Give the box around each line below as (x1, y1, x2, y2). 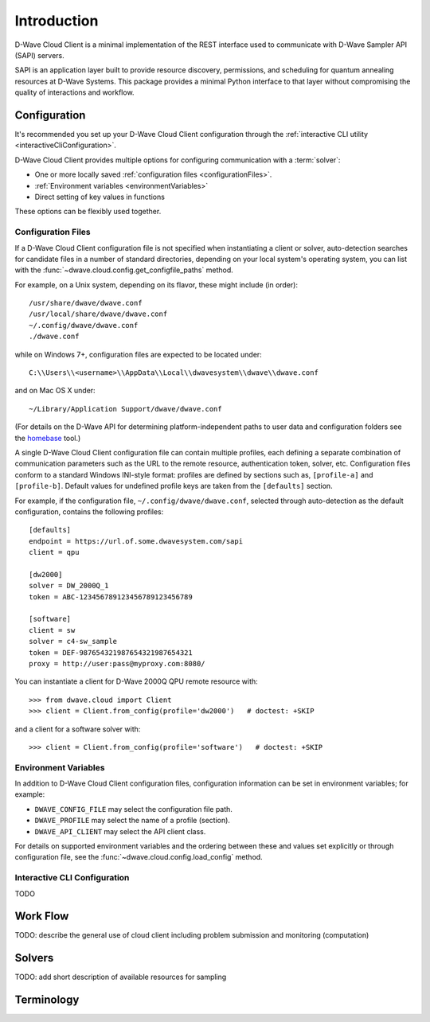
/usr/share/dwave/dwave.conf (29, 298, 143, 308)
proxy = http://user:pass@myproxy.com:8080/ (29, 659, 206, 668)
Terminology (14, 993, 80, 1007)
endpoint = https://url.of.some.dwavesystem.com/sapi (29, 536, 243, 545)
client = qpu (29, 548, 80, 557)
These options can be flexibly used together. (14, 207, 162, 216)
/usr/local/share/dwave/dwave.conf (29, 310, 168, 318)
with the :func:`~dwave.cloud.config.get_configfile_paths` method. (14, 265, 234, 275)
